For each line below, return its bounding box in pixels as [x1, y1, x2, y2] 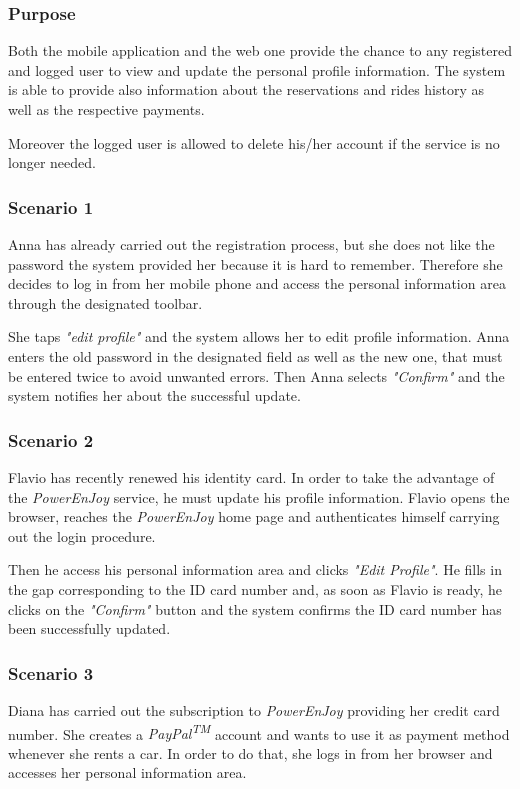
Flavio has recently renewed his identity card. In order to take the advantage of [8, 466, 495, 487]
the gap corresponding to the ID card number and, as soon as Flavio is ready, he [8, 578, 503, 599]
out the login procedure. [8, 525, 156, 546]
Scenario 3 [8, 660, 94, 685]
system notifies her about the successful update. [8, 385, 301, 406]
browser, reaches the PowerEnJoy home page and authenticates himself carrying [8, 506, 500, 527]
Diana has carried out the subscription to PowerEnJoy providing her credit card [8, 699, 500, 720]
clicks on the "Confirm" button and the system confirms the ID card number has [8, 598, 502, 619]
